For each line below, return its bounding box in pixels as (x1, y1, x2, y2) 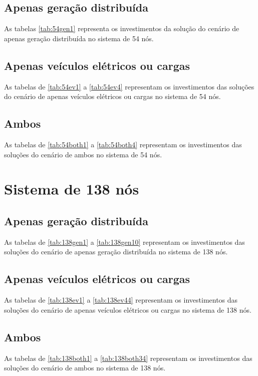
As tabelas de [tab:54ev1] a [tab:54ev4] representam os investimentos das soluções (4, 81, 254, 91)
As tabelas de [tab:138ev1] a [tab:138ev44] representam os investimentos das (4, 295, 238, 305)
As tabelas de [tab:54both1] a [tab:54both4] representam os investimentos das (4, 139, 242, 149)
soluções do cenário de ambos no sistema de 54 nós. (4, 149, 162, 159)
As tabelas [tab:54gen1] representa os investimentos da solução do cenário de (4, 23, 239, 34)
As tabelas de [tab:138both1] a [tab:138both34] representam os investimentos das (4, 352, 252, 363)
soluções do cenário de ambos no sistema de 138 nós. (4, 362, 166, 373)
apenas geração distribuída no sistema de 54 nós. (4, 33, 154, 43)
